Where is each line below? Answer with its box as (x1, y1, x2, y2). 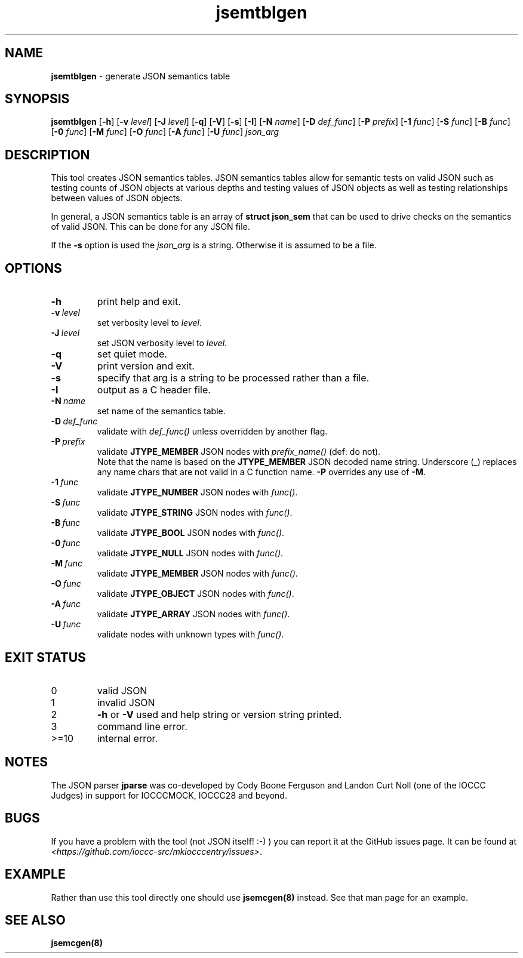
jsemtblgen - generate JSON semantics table (51, 70, 230, 81)
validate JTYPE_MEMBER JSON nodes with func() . (97, 568, 298, 579)
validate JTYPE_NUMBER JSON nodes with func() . (97, 487, 298, 498)
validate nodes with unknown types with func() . (97, 629, 284, 640)
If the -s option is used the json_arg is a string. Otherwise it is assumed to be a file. (51, 240, 377, 251)
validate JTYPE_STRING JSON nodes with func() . (97, 507, 293, 518)
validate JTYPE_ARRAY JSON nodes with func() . (97, 609, 290, 620)
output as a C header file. (97, 384, 211, 396)
